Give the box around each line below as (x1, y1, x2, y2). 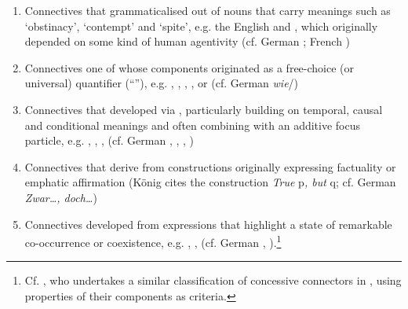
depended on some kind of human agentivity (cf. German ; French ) (24, 33, 351, 50)
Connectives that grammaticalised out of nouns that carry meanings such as (24, 2, 391, 18)
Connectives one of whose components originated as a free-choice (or (24, 59, 354, 75)
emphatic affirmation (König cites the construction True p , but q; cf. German (24, 174, 396, 190)
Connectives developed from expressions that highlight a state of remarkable (24, 215, 392, 232)
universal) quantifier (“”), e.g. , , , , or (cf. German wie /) (24, 75, 299, 91)
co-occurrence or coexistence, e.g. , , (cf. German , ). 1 (24, 232, 282, 250)
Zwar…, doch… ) (24, 189, 97, 205)
